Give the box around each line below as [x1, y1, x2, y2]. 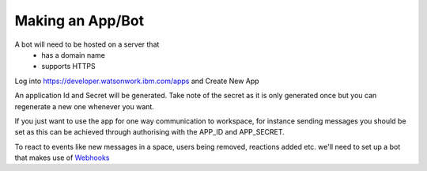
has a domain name [41, 50, 106, 59]
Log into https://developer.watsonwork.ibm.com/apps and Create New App [14, 76, 260, 85]
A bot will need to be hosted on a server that [14, 40, 160, 49]
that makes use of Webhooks [14, 153, 110, 162]
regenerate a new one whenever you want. [14, 101, 154, 111]
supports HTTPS [41, 62, 96, 71]
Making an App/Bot [14, 12, 145, 29]
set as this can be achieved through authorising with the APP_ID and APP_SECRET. [14, 127, 285, 137]
